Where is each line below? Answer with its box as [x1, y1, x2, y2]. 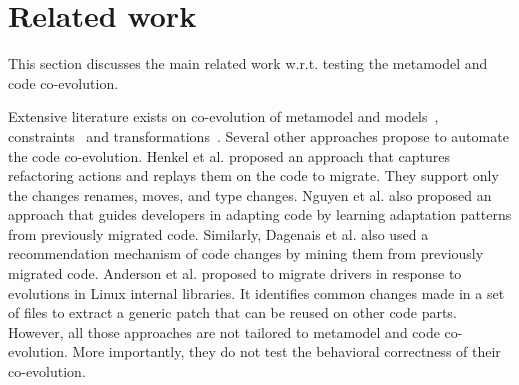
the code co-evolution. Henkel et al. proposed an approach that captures [8, 145, 451, 166]
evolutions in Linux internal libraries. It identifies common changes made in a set [8, 282, 505, 303]
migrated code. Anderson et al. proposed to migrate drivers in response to [8, 263, 462, 284]
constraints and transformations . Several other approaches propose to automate [8, 125, 509, 146]
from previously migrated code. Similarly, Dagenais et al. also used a [8, 223, 429, 244]
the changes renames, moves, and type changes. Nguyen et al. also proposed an [8, 184, 492, 205]
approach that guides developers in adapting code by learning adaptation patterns [8, 204, 512, 225]
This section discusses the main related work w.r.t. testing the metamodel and [8, 53, 488, 74]
